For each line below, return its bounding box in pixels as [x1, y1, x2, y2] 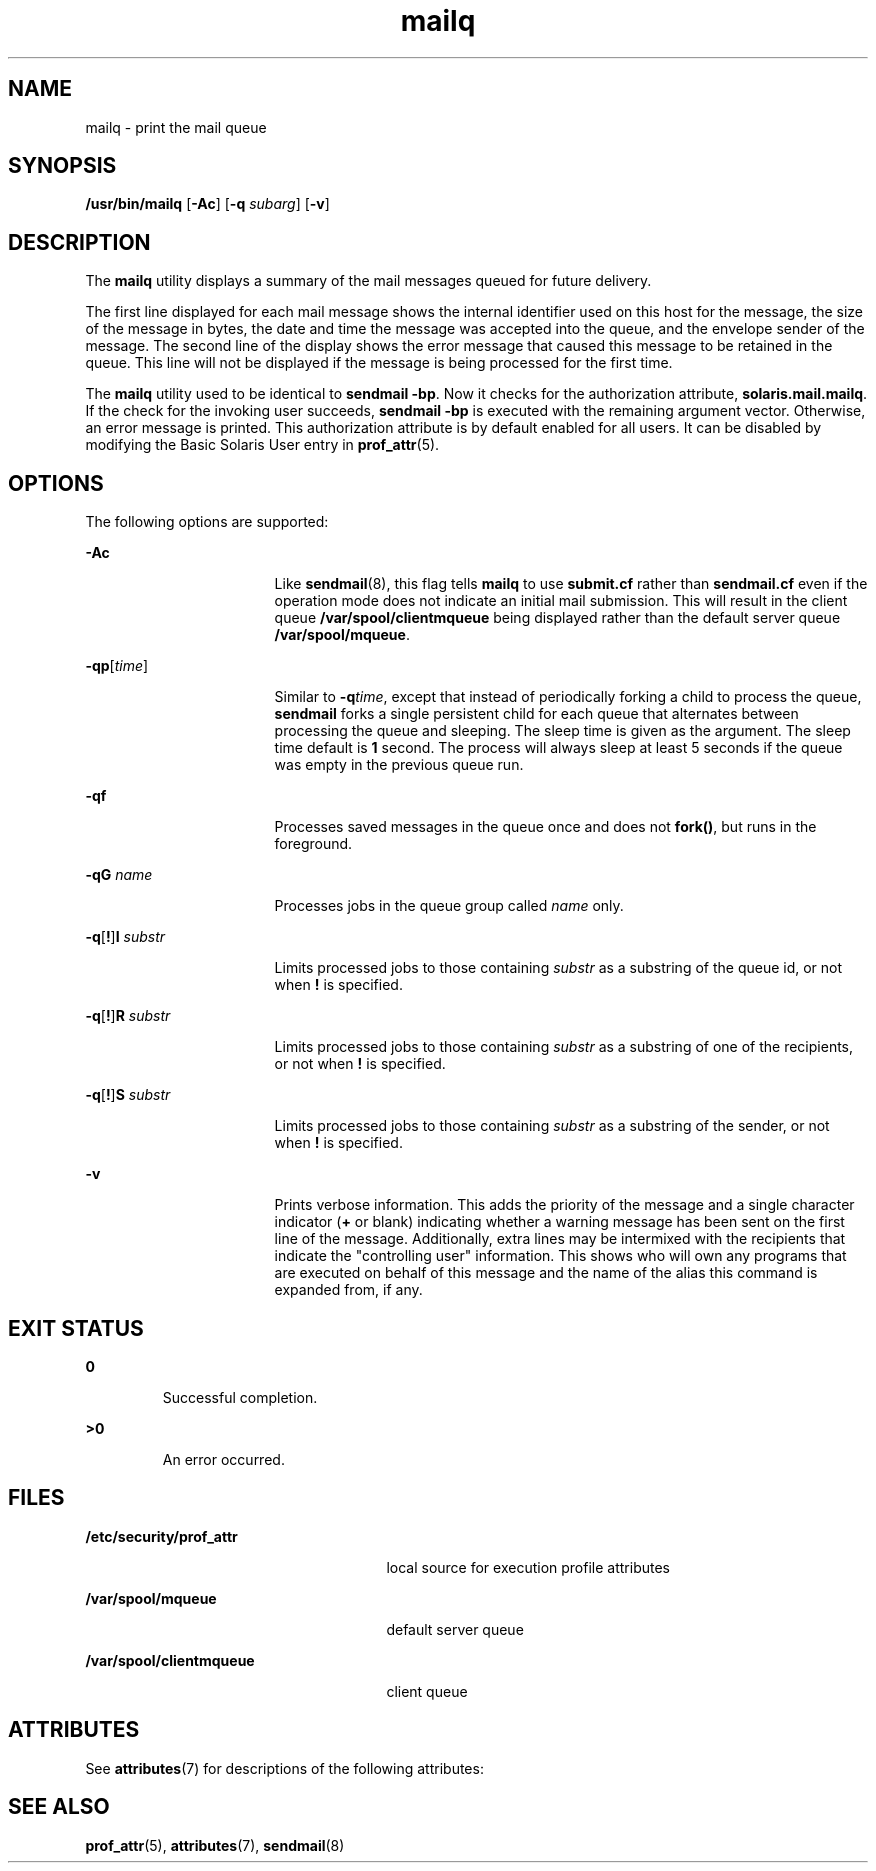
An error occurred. [162, 1450, 285, 1468]
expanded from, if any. [274, 1281, 423, 1299]
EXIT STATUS [8, 1315, 144, 1341]
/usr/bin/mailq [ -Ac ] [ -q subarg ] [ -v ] [85, 195, 330, 213]
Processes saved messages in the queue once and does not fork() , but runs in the [274, 818, 817, 836]
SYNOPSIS [8, 153, 117, 179]
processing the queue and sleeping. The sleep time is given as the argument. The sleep [274, 722, 851, 740]
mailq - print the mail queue [85, 118, 267, 136]
